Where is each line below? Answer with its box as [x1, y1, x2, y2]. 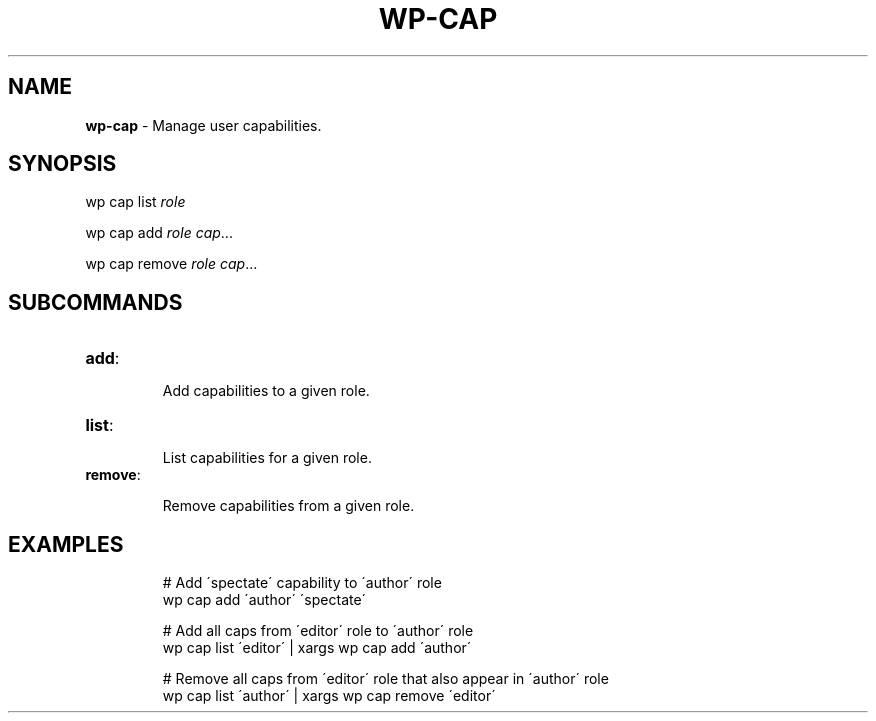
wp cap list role [85, 193, 186, 211]
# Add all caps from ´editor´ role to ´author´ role [162, 622, 474, 640]
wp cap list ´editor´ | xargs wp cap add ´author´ [162, 639, 472, 657]
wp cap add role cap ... [85, 224, 233, 242]
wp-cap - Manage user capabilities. [85, 116, 322, 134]
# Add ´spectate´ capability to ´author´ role [162, 574, 442, 592]
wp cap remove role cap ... [85, 255, 258, 273]
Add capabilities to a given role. [162, 382, 370, 400]
